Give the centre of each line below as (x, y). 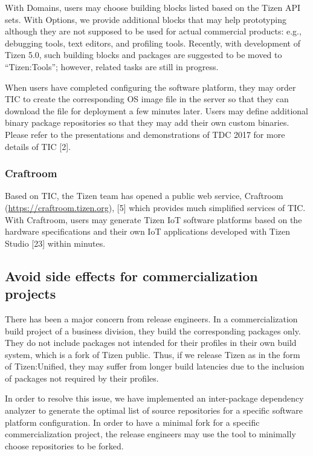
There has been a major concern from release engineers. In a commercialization (151, 318)
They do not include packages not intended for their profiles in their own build (151, 343)
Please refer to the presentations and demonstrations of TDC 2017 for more (145, 134)
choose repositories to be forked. (64, 445)
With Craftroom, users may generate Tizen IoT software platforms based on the (153, 219)
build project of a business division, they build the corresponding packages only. (153, 331)
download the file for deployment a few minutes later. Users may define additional (157, 110)
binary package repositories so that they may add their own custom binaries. (147, 122)
